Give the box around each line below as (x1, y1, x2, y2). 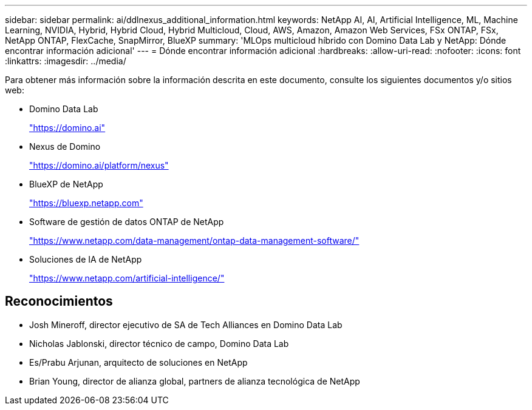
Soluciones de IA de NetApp (29, 254, 142, 264)
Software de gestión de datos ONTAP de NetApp (29, 217, 224, 227)
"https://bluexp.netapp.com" (29, 198, 143, 208)
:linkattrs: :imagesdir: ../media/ (5, 56, 126, 66)
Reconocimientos (5, 294, 113, 309)
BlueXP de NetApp (29, 179, 103, 189)
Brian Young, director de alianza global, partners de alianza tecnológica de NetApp (29, 375, 360, 386)
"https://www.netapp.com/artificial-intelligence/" (29, 273, 225, 283)
